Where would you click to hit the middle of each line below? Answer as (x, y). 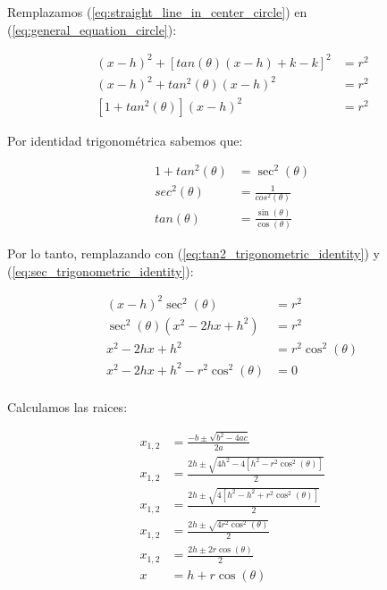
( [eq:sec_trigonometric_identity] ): (101, 270)
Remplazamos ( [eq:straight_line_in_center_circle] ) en (157, 12)
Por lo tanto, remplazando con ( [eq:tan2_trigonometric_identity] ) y (193, 253)
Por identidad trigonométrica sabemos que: (125, 140)
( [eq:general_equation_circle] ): (92, 29)
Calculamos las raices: (67, 406)
